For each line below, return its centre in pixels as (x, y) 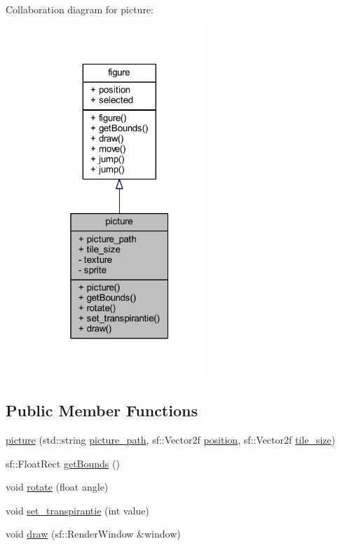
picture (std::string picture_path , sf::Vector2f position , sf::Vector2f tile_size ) (171, 439)
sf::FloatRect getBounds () (63, 463)
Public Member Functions (102, 410)
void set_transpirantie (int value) (77, 510)
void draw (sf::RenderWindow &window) (93, 534)
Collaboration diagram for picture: (80, 9)
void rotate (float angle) (57, 487)
